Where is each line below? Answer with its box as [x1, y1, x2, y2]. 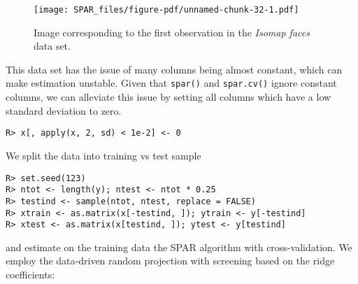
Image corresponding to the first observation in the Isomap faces [34, 24, 310, 39]
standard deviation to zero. [6, 103, 122, 118]
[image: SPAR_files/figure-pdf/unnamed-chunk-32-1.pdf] [34, 5, 299, 15]
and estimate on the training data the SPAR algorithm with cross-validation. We [6, 239, 352, 254]
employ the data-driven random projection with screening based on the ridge [6, 253, 335, 268]
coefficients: [6, 267, 55, 281]
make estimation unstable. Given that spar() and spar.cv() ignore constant [6, 76, 337, 90]
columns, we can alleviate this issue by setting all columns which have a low [6, 90, 331, 104]
